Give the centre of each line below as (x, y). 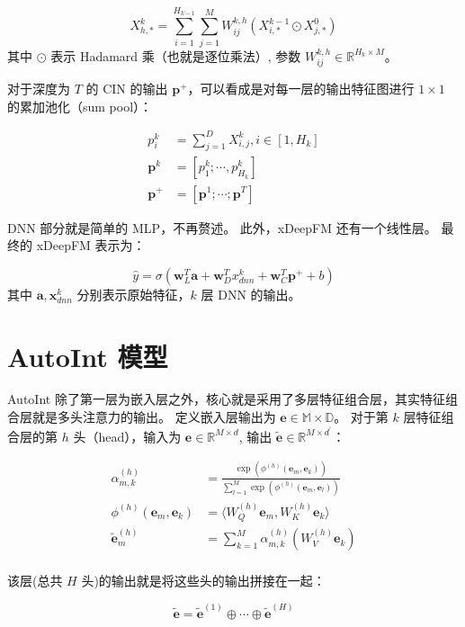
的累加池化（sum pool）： (80, 106)
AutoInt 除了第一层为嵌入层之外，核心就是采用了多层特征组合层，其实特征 (226, 399)
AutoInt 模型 (88, 356)
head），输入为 (140, 436)
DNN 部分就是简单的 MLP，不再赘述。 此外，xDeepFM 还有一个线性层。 (222, 227)
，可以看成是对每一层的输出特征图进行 (301, 88)
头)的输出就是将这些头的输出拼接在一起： (203, 581)
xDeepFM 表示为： (91, 245)
